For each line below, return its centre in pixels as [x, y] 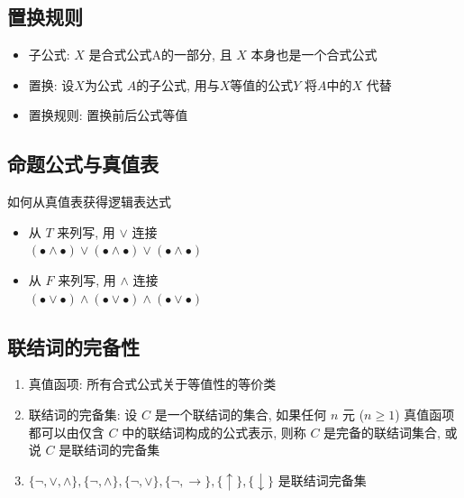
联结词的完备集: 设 [83, 414]
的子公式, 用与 [178, 84]
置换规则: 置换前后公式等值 [108, 115]
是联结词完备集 [322, 480]
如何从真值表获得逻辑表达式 [89, 202]
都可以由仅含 [66, 432]
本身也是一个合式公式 [314, 55]
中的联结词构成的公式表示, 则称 [214, 432]
